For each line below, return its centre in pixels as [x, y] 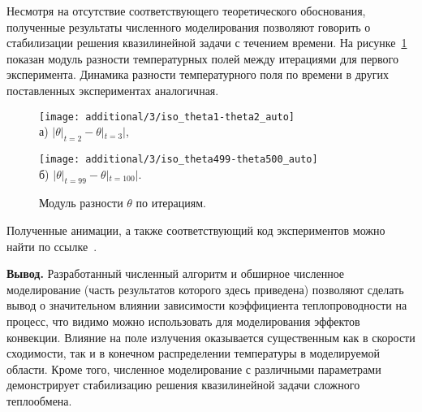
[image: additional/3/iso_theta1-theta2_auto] [167, 117]
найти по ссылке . [52, 246]
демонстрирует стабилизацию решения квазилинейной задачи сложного [183, 385]
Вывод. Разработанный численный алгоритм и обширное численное [176, 273]
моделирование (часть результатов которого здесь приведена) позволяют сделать [205, 289]
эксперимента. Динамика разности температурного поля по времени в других [198, 74]
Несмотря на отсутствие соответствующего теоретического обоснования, [186, 11]
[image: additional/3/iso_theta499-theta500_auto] [179, 160]
